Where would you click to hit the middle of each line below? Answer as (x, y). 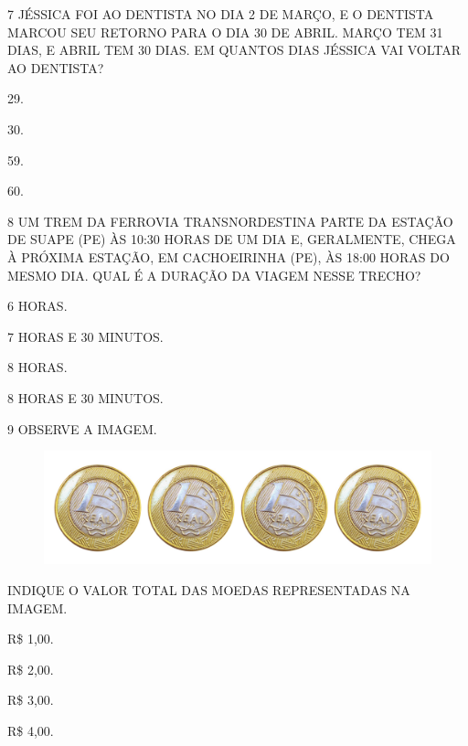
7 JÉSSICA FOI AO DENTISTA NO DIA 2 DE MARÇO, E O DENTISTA (221, 14)
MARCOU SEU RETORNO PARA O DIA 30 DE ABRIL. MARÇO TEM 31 (225, 32)
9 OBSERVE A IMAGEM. (82, 428)
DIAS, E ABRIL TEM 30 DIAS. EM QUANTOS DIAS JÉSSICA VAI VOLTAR (234, 50)
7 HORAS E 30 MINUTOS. (85, 336)
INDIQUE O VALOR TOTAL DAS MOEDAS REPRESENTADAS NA (209, 589)
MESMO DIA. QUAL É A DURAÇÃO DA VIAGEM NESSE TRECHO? (214, 275)
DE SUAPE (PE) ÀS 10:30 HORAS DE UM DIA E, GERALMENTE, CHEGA (232, 239)
